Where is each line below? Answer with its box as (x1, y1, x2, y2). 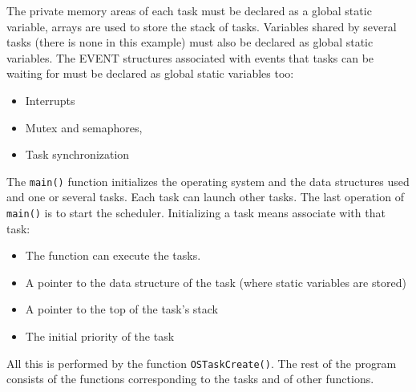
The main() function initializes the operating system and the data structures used (6, 172, 410, 189)
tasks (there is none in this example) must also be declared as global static (6, 34, 374, 51)
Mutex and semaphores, (25, 119, 143, 135)
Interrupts (25, 91, 75, 108)
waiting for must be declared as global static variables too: (6, 65, 294, 82)
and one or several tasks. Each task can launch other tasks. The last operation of (6, 188, 404, 205)
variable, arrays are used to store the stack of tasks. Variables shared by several (6, 18, 397, 34)
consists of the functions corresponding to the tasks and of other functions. (6, 370, 374, 387)
